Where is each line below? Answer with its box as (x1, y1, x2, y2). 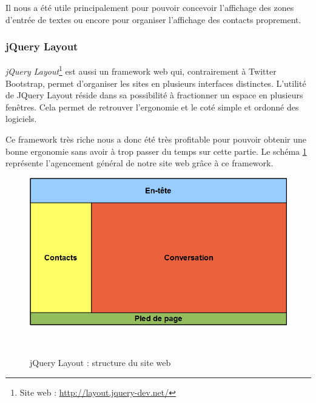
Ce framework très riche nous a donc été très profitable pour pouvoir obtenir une (5, 133, 307, 146)
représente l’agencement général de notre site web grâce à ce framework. (5, 157, 274, 169)
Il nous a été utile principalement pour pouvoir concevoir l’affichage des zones (5, 1, 294, 13)
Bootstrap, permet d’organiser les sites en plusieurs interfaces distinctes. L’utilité (5, 76, 306, 89)
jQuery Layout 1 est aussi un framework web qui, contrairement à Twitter (5, 63, 277, 78)
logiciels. (5, 112, 37, 125)
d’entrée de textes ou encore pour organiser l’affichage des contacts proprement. (5, 13, 301, 25)
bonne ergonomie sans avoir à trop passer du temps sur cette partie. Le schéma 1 (5, 144, 307, 157)
